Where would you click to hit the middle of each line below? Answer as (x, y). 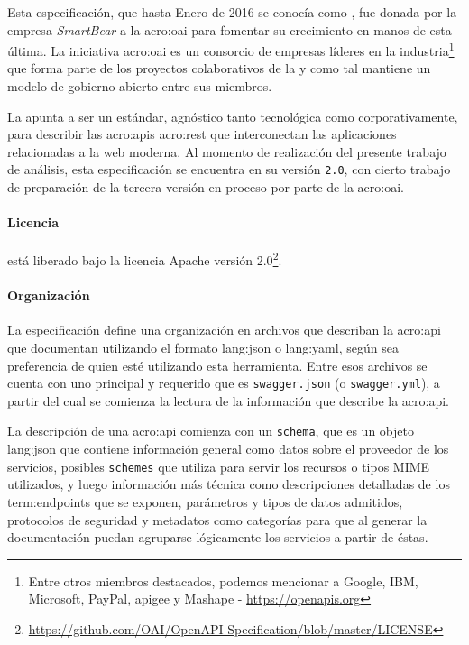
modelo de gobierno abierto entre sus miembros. (140, 85)
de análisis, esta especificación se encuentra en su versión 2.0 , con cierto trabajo (229, 169)
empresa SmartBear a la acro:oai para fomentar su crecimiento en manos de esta (230, 29)
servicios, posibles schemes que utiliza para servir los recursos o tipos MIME (219, 466)
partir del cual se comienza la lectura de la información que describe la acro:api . (229, 400)
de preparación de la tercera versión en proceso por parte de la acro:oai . (206, 186)
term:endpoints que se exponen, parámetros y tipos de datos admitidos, (205, 501)
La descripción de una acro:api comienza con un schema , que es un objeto (211, 431)
